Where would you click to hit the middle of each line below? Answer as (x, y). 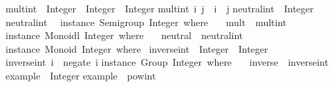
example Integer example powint (81, 75)
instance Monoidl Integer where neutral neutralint (124, 35)
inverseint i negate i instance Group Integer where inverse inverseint (167, 62)
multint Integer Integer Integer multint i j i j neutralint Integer (160, 8)
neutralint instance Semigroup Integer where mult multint (146, 22)
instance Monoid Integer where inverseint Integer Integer (137, 48)
